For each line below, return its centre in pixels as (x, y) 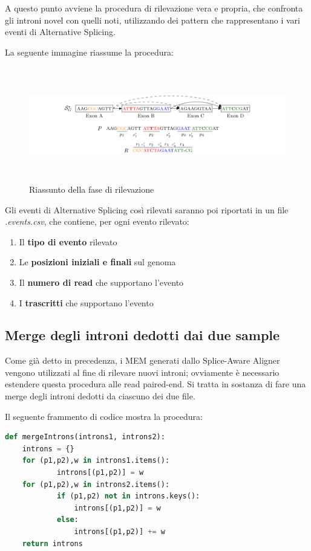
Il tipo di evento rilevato (68, 241)
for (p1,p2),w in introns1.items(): (96, 461)
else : (67, 520)
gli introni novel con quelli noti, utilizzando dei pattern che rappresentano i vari (152, 20)
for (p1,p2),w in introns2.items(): (96, 484)
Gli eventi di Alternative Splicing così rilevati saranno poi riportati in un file (147, 209)
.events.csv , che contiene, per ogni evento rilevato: (97, 221)
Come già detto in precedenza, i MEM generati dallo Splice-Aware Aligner (142, 360)
